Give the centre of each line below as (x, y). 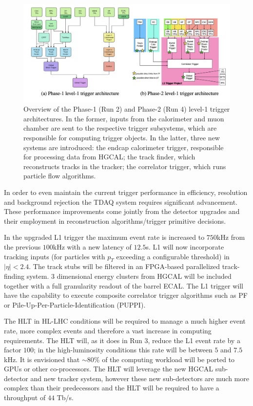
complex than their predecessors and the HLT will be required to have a (112, 388)
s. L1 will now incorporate (185, 246)
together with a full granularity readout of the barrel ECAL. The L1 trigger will (124, 285)
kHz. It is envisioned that (42, 359)
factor (13, 350)
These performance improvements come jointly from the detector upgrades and (122, 211)
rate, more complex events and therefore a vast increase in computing (108, 330)
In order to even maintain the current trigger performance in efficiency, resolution (126, 192)
